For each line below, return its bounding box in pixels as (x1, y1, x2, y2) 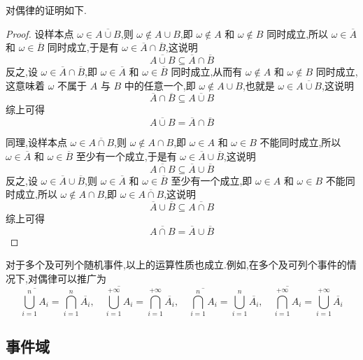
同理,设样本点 (6, 135, 67, 150)
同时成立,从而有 (171, 64, 243, 78)
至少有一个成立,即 (171, 173, 252, 187)
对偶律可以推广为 (27, 271, 106, 286)
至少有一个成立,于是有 (76, 148, 177, 163)
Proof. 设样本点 (6, 26, 74, 41)
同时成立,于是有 (47, 40, 119, 55)
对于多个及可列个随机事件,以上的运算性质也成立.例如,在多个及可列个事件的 (6, 257, 347, 272)
